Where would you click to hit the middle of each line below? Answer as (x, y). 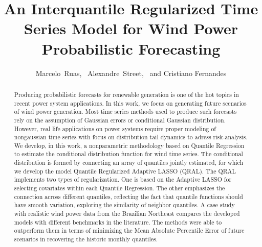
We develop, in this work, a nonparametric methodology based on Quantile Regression (129, 145)
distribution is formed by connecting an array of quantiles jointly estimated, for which (129, 163)
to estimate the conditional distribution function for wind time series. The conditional (128, 154)
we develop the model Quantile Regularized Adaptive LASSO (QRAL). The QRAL (125, 171)
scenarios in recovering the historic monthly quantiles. (86, 239)
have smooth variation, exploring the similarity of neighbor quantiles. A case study (124, 205)
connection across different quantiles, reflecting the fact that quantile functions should (128, 196)
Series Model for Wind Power (131, 28)
